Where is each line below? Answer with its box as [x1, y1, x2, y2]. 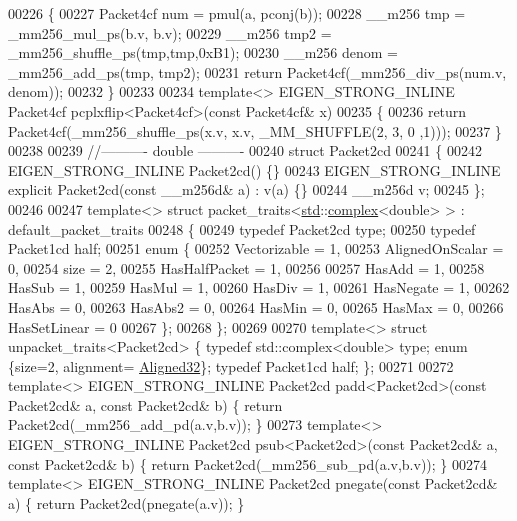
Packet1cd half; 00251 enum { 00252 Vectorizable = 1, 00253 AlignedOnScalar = [8, 238, 504, 259]
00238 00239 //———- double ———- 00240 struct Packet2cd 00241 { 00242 [8, 140, 482, 161]
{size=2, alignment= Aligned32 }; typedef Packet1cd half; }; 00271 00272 [8, 355, 454, 376]
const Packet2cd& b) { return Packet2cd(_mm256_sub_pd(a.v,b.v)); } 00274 [8, 453, 487, 474]
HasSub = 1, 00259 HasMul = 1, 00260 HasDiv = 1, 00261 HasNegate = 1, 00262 [8, 277, 510, 298]
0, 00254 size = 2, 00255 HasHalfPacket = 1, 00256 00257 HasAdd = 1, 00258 [8, 257, 485, 278]
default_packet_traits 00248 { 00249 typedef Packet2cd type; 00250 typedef [8, 218, 476, 239]
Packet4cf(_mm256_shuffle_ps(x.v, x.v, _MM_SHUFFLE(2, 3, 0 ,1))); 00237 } [8, 120, 502, 141]
